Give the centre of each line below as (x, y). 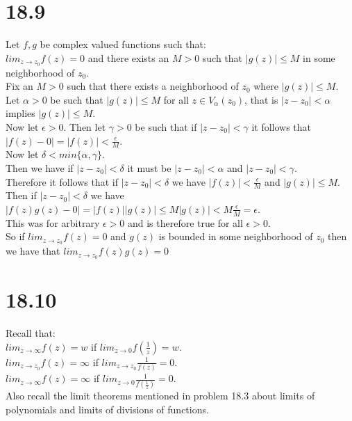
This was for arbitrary (53, 222)
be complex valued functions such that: (123, 44)
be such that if (166, 126)
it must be (149, 167)
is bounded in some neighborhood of (236, 236)
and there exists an (128, 57)
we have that (33, 251)
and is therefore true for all (185, 222)
